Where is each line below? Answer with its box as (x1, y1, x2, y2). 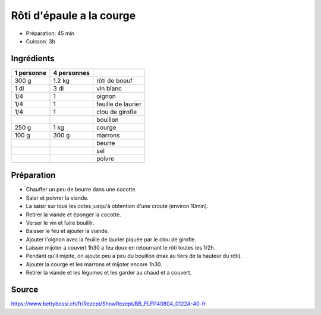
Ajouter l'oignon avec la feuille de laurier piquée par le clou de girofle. (26, 235, 196, 243)
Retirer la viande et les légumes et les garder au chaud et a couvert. (26, 269, 192, 276)
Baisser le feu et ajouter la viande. (26, 228, 109, 235)
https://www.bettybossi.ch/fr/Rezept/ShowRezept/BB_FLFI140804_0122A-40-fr (11, 300, 206, 307)
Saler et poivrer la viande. (26, 194, 89, 201)
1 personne (14, 68, 47, 77)
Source (11, 285, 39, 295)
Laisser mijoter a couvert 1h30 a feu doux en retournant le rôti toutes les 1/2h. (26, 244, 216, 251)
